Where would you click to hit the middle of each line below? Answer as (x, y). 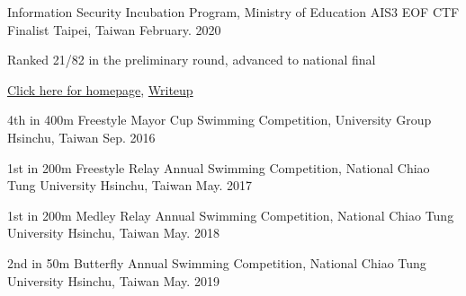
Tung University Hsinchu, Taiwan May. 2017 (130, 185)
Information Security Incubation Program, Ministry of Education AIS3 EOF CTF (233, 12)
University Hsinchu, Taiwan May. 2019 (113, 280)
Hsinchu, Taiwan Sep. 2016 (81, 137)
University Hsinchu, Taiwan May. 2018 (113, 233)
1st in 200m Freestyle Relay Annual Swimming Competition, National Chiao (219, 167)
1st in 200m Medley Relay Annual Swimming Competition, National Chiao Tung (231, 215)
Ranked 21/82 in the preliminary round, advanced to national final (192, 60)
